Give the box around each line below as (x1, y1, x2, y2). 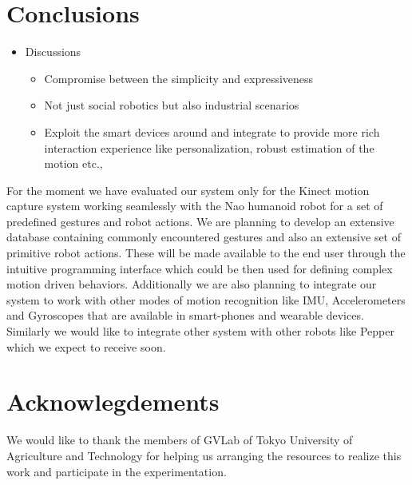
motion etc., (44, 155, 103, 172)
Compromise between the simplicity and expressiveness (44, 70, 314, 86)
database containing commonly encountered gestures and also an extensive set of (6, 229, 402, 245)
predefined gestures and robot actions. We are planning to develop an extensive (6, 213, 394, 229)
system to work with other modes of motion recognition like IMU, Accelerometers (6, 291, 406, 308)
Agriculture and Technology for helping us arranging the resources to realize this (6, 447, 402, 463)
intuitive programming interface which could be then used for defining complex (6, 260, 393, 276)
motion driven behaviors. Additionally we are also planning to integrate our (6, 276, 377, 292)
